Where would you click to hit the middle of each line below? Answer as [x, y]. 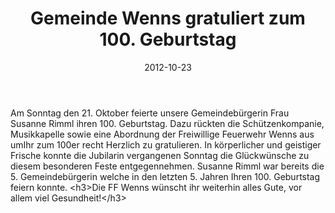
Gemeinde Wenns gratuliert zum [168, 18]
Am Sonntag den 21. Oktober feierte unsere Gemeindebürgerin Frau [150, 113]
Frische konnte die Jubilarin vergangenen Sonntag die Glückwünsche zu [160, 155]
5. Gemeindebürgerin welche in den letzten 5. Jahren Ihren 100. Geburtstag [165, 176]
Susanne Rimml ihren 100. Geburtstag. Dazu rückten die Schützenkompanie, [167, 123]
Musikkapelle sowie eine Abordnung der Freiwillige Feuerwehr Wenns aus [162, 134]
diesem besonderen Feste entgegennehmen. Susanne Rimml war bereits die [167, 166]
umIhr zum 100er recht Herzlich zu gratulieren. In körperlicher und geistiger [166, 144]
